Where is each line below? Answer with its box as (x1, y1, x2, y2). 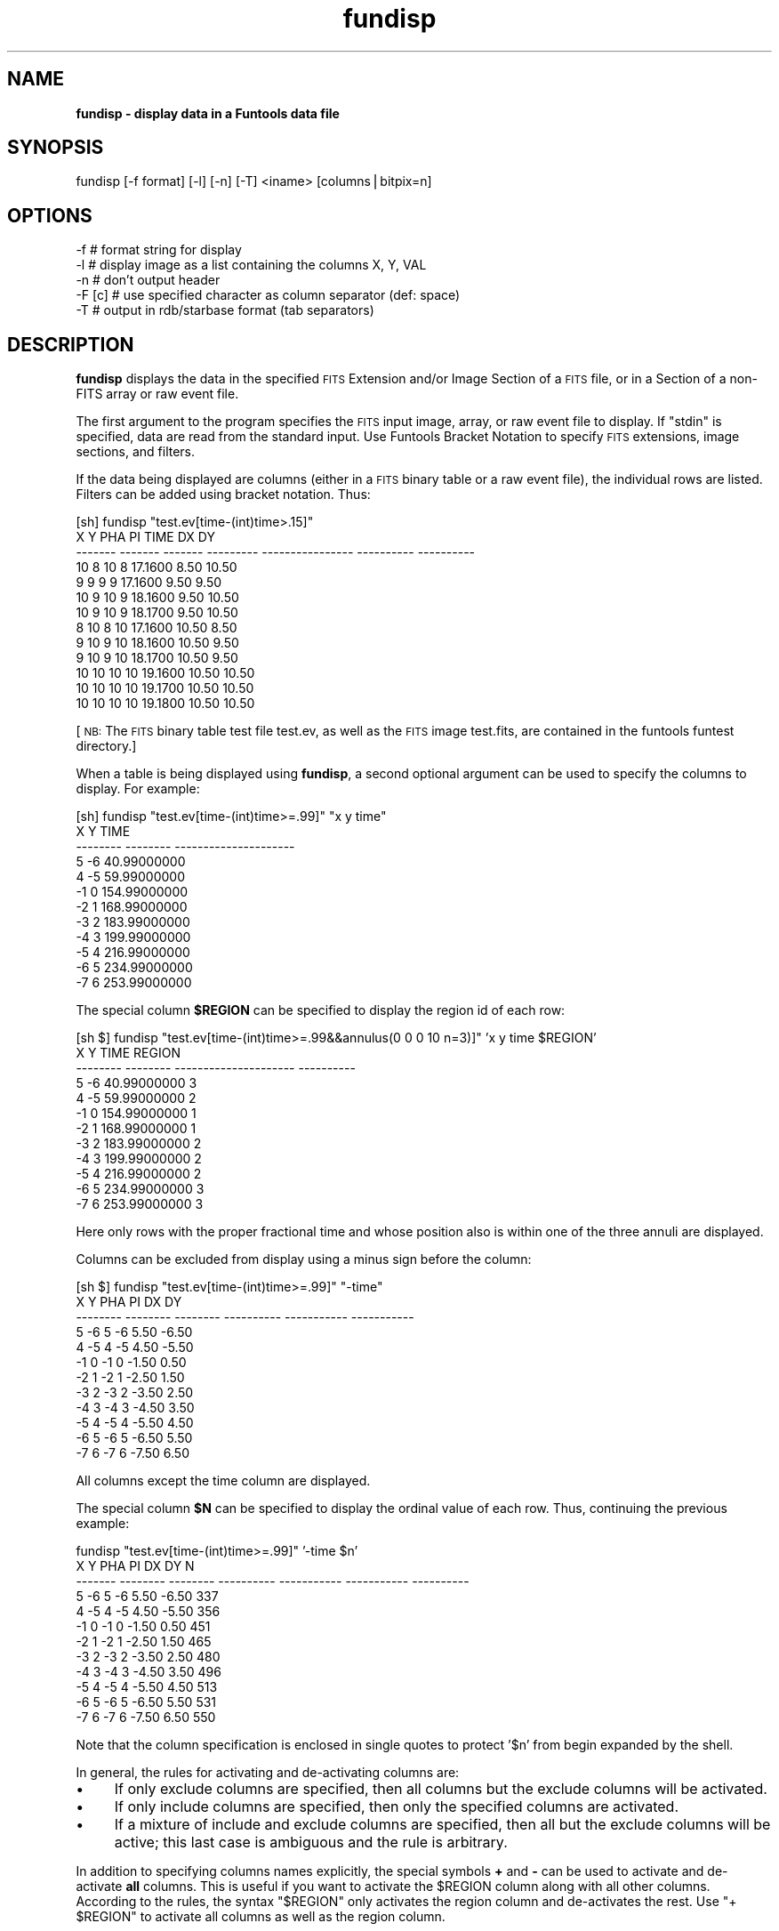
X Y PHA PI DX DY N (76, 1558, 195, 1574)
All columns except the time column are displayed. (76, 1473, 371, 1489)
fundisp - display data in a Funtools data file (76, 105, 340, 121)
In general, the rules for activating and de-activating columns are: (76, 1765, 460, 1781)
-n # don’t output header (76, 272, 221, 288)
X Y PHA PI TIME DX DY (76, 529, 215, 545)
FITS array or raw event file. (76, 386, 239, 402)
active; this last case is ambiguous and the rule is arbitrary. (114, 1833, 508, 1852)
